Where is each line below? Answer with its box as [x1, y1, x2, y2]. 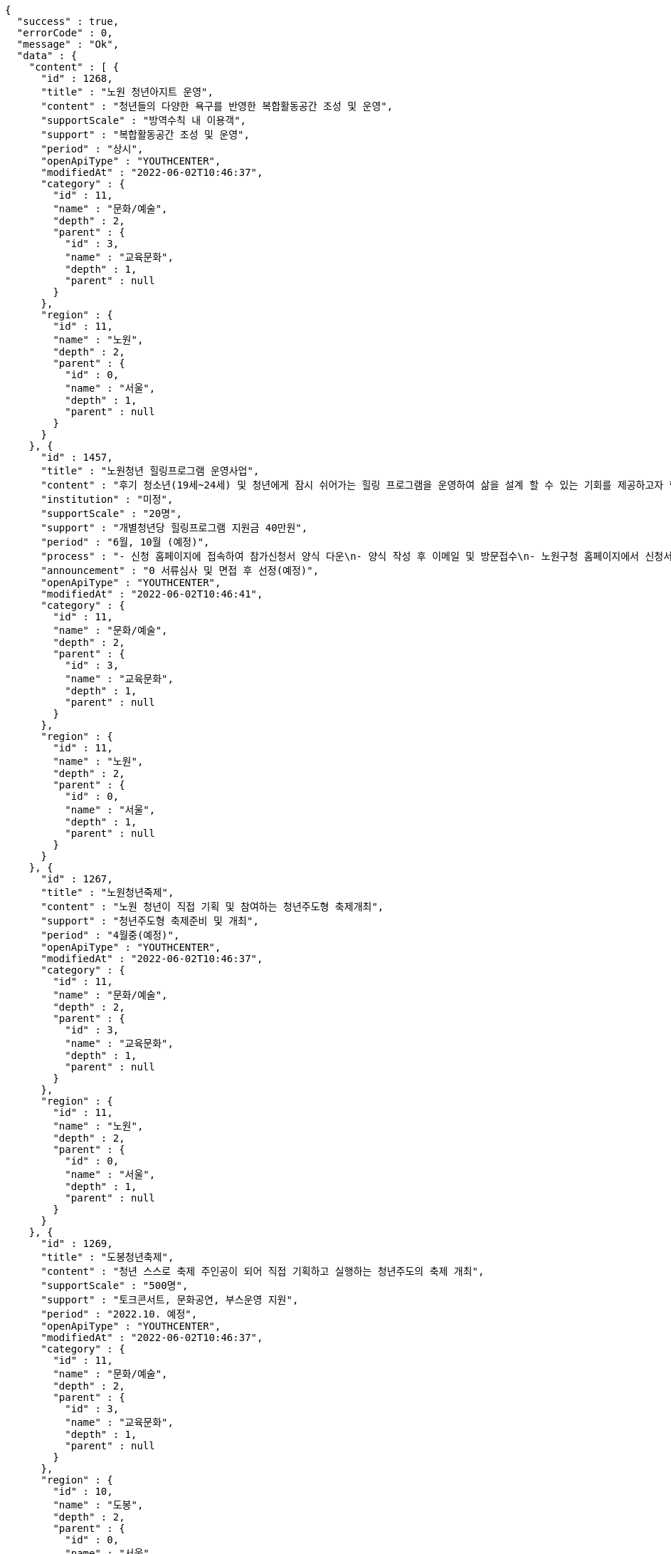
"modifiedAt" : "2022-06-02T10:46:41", [41, 588, 263, 600]
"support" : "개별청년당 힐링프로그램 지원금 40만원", [41, 522, 308, 533]
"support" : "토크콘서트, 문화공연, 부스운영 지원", [41, 1294, 299, 1305]
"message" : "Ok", [16, 38, 120, 50]
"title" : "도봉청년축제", [41, 1251, 174, 1263]
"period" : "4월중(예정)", [41, 929, 180, 941]
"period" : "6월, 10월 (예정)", [41, 536, 210, 548]
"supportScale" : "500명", [41, 1280, 189, 1291]
